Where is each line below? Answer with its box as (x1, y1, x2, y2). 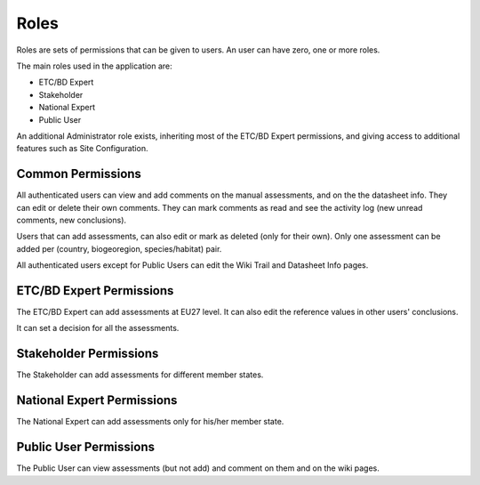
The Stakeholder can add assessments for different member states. (16, 369, 264, 380)
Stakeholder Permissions (16, 346, 159, 361)
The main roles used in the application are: (16, 61, 172, 71)
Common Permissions (16, 166, 142, 182)
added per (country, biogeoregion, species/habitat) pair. (16, 243, 222, 254)
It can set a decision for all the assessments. (16, 323, 180, 334)
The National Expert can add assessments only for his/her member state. (16, 416, 284, 427)
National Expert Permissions (16, 392, 178, 408)
